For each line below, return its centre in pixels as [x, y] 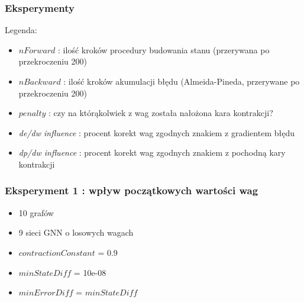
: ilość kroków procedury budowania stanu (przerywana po [164, 49]
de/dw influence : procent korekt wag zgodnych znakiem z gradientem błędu [156, 132]
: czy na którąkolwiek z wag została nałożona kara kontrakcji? [161, 113]
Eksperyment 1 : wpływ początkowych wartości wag [132, 190]
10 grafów [36, 212]
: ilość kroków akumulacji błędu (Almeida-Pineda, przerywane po [182, 81]
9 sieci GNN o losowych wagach [76, 232]
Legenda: [21, 30]
